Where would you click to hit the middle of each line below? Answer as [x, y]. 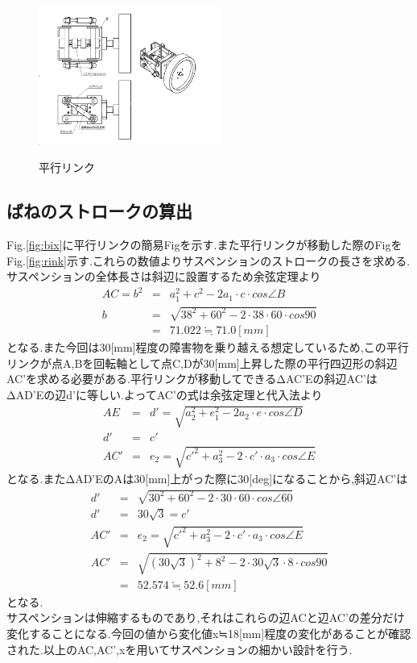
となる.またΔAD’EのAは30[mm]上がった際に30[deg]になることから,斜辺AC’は [207, 478]
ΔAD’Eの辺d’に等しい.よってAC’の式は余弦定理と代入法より [165, 395]
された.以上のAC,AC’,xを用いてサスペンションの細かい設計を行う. [180, 649]
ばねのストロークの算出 [99, 211]
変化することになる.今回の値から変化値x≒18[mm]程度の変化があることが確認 [209, 633]
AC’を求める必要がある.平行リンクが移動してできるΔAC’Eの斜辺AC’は [192, 379]
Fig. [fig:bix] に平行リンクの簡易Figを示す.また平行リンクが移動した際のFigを [204, 245]
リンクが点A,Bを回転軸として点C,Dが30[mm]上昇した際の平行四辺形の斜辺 [202, 363]
